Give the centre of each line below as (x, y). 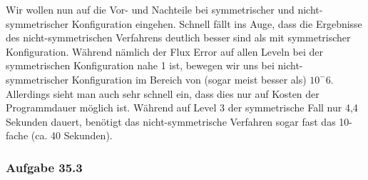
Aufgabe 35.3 (44, 167)
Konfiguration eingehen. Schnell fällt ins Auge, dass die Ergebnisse (217, 23)
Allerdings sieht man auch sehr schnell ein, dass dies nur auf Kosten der (163, 93)
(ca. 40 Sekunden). (72, 135)
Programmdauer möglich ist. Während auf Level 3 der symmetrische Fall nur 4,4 (182, 107)
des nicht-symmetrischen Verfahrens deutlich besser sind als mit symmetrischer (178, 37)
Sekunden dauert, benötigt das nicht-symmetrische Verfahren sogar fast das (171, 121)
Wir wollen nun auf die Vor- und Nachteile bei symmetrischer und (150, 9)
